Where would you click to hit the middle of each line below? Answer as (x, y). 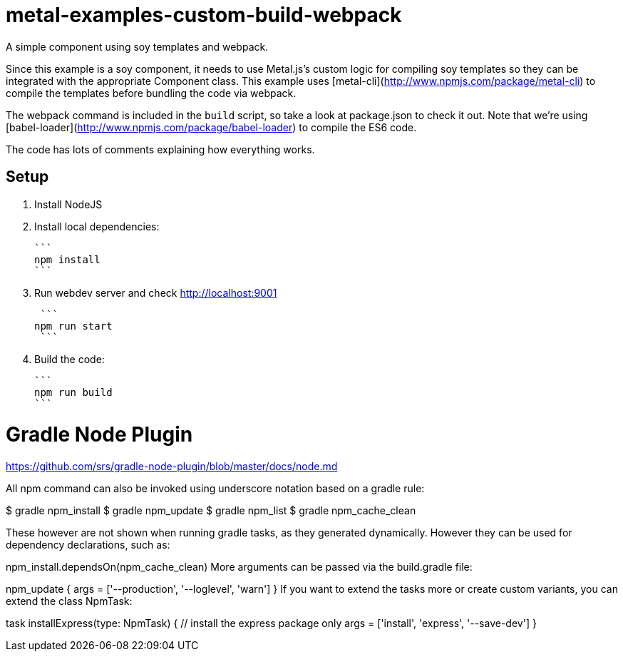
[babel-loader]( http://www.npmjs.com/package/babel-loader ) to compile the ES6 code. (211, 127)
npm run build (73, 392)
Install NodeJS (68, 204)
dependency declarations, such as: (88, 545)
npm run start (73, 326)
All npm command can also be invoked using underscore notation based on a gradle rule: (215, 489)
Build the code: (69, 359)
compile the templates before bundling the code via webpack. (151, 93)
